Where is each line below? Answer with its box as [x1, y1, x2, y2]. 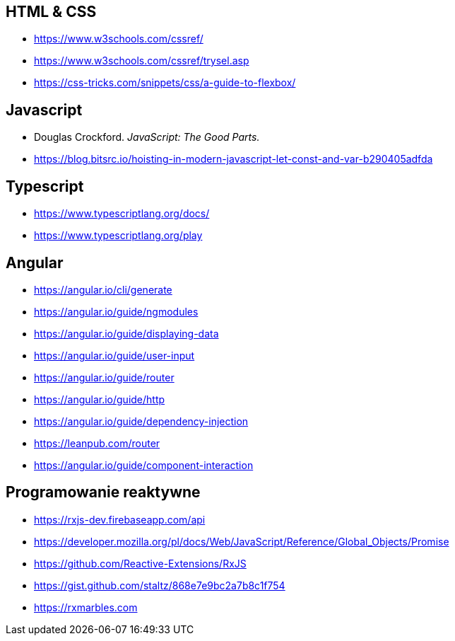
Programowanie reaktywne [6, 483, 201, 502]
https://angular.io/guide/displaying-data [34, 327, 219, 340]
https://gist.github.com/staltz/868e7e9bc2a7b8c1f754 [34, 579, 285, 591]
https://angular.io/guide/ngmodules [34, 305, 199, 318]
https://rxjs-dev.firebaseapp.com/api [34, 513, 206, 526]
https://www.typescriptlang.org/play [34, 229, 203, 242]
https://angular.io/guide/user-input [34, 349, 195, 362]
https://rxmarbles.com [34, 601, 138, 613]
